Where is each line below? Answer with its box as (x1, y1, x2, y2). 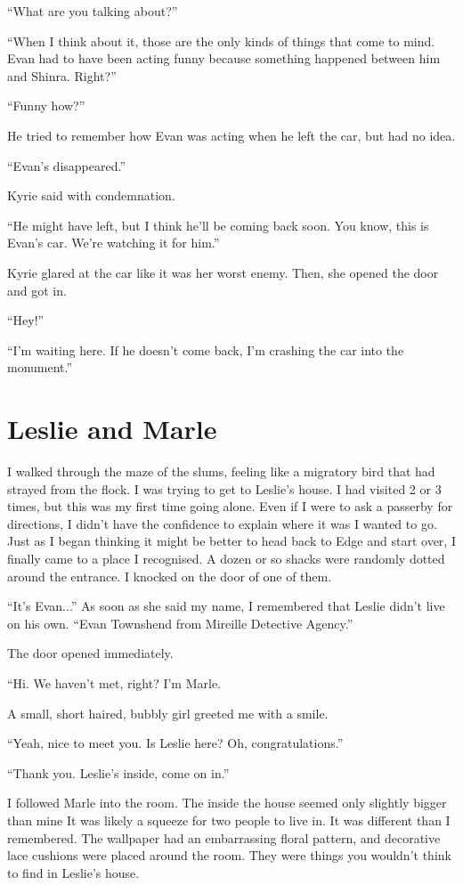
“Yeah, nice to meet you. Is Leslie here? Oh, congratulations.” (7, 734, 344, 752)
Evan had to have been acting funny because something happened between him (7, 49, 441, 68)
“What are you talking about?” (7, 2, 178, 20)
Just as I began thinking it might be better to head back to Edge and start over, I (7, 532, 456, 550)
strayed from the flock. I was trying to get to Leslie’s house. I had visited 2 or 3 (7, 479, 442, 498)
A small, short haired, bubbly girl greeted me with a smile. (7, 703, 329, 722)
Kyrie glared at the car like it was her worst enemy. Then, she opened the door (7, 263, 439, 281)
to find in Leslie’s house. (7, 863, 140, 881)
